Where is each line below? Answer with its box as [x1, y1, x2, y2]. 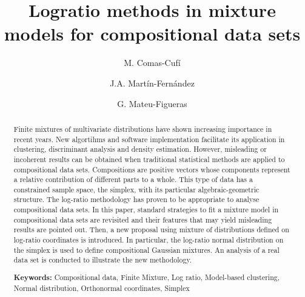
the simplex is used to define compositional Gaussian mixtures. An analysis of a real [13, 244, 280, 255]
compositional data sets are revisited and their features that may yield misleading [13, 214, 272, 224]
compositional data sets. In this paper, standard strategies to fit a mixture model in [13, 204, 279, 215]
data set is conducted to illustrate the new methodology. [13, 255, 192, 265]
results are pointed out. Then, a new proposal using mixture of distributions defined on [13, 224, 289, 235]
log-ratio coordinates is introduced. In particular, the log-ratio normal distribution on [13, 235, 284, 245]
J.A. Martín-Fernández [110, 76, 195, 89]
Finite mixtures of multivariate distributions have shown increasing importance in [13, 123, 272, 134]
